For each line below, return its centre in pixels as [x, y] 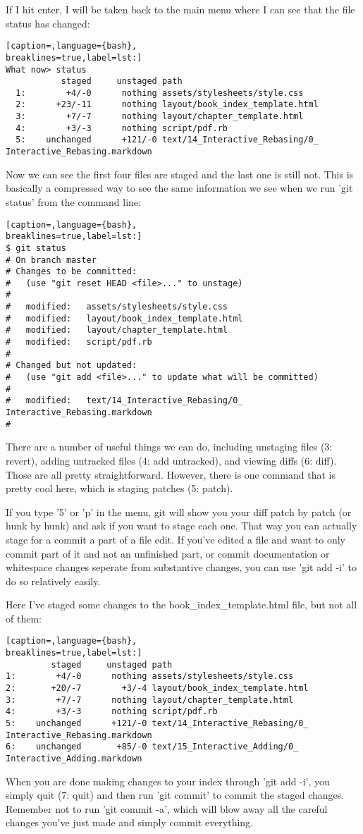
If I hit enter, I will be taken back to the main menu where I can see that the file [180, 9]
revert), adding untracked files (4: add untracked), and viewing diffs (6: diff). [171, 460]
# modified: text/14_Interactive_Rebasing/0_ [124, 401]
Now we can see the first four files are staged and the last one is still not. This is [180, 174]
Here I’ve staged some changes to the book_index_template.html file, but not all [181, 605]
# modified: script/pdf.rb [79, 342]
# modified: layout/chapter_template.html [117, 330]
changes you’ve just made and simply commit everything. [130, 822]
